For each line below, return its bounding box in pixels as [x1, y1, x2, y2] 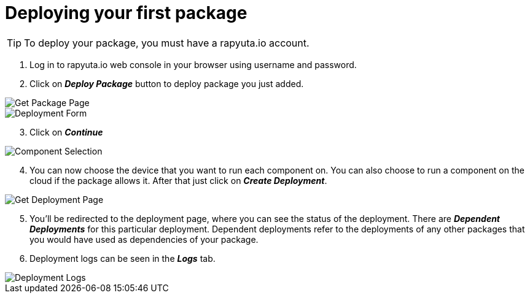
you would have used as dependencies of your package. [29, 234, 259, 245]
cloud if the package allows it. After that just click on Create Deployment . [29, 175, 327, 186]
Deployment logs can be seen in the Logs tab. [29, 253, 216, 264]
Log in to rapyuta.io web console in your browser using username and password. [29, 59, 357, 70]
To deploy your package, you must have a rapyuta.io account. [24, 36, 310, 49]
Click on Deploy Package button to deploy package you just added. [29, 78, 304, 89]
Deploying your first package [5, 2, 247, 23]
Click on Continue [29, 126, 103, 137]
